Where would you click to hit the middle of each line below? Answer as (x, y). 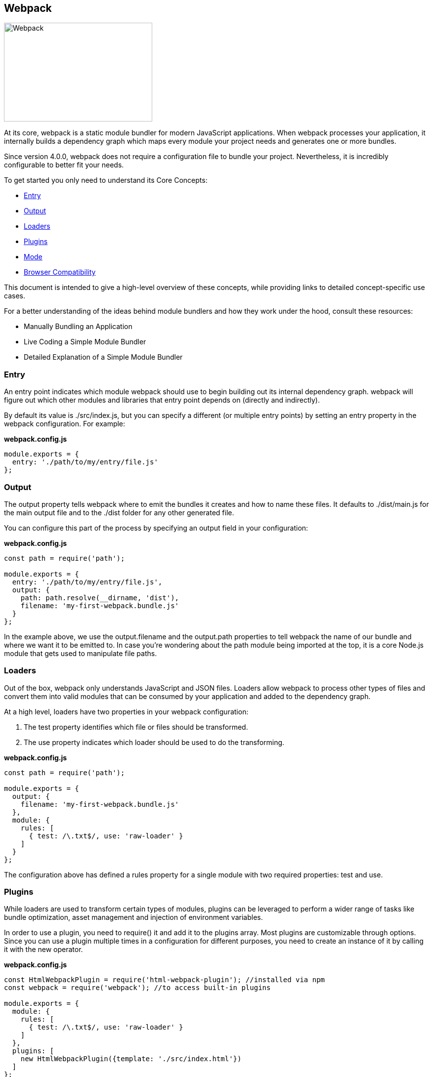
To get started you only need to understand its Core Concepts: (106, 180)
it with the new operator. (43, 950)
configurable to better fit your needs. (64, 165)
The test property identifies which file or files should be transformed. (136, 727)
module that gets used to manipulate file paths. (81, 653)
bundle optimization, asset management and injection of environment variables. (133, 917)
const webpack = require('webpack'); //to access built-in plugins (137, 988)
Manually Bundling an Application (78, 327)
